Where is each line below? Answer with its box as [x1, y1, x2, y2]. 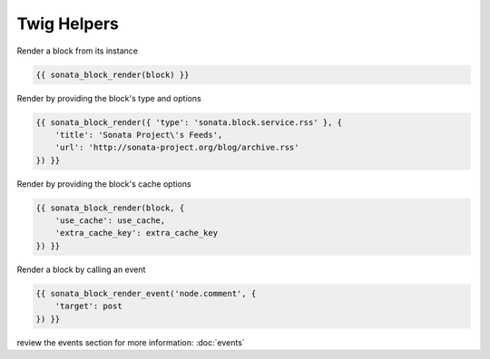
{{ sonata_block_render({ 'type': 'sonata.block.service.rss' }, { [35, 117, 343, 127]
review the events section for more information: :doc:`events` [16, 336, 245, 348]
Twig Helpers [16, 14, 120, 34]
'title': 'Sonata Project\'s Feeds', [54, 130, 223, 140]
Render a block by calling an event [16, 264, 146, 275]
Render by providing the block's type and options [16, 92, 201, 103]
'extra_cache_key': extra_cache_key [54, 228, 218, 238]
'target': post [54, 301, 122, 312]
